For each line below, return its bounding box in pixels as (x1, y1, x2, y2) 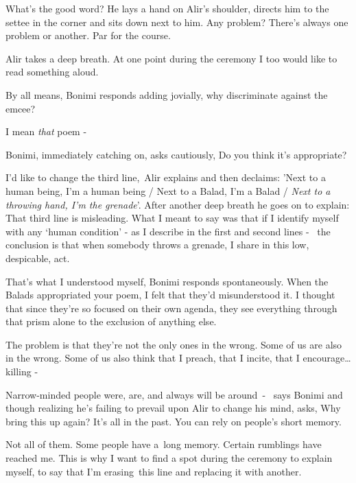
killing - (5, 364, 38, 379)
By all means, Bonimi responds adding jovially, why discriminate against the (5, 87, 328, 102)
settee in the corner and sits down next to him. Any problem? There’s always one (5, 14, 348, 29)
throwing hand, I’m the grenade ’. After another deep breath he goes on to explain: (5, 197, 350, 211)
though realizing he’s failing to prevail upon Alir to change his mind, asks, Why (5, 401, 341, 415)
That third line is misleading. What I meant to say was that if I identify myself (5, 211, 339, 225)
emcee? (5, 101, 36, 115)
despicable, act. (5, 250, 70, 265)
